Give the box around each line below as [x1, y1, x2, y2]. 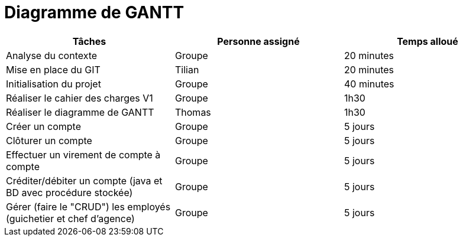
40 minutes [344, 77, 394, 90]
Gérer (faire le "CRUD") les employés [6, 200, 171, 213]
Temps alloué [397, 35, 458, 47]
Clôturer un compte [6, 134, 92, 146]
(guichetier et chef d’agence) [6, 212, 135, 224]
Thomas [174, 106, 211, 118]
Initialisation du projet [6, 77, 101, 90]
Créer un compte [6, 120, 81, 132]
